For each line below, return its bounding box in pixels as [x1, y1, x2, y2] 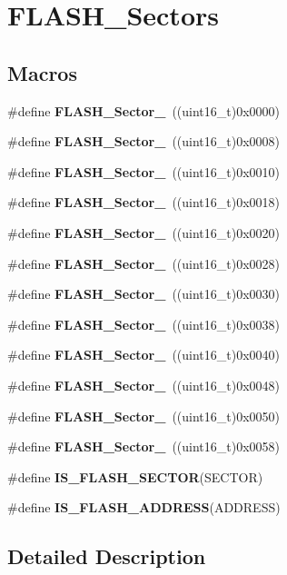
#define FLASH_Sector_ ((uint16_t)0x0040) [7, 345, 281, 364]
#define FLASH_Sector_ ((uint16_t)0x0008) [7, 132, 281, 151]
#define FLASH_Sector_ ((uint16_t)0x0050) [7, 406, 281, 425]
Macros [7, 58, 77, 86]
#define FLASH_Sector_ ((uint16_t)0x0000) [7, 101, 281, 120]
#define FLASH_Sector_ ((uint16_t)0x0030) [7, 284, 281, 303]
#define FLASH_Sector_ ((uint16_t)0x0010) [7, 162, 281, 181]
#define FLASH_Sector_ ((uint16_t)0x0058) [7, 437, 281, 456]
